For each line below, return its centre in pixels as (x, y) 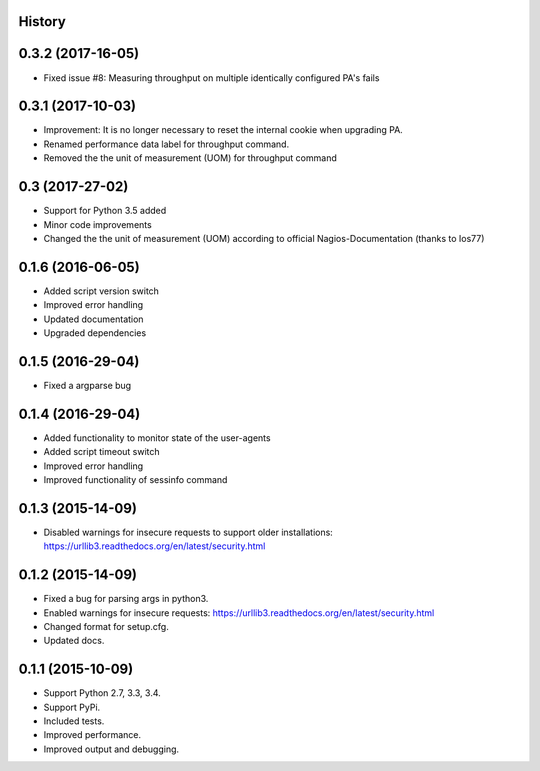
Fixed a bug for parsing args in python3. (126, 599)
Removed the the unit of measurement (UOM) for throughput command (190, 158)
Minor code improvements (97, 224)
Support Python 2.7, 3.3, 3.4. (102, 693)
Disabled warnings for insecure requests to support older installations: (188, 532)
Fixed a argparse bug (87, 385)
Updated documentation (93, 319)
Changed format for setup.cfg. (106, 626)
